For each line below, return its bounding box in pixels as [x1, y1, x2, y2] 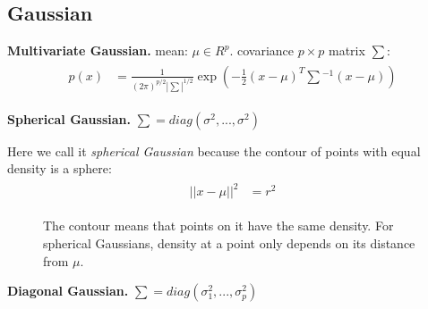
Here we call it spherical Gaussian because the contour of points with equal [7, 141, 421, 160]
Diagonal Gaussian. [7, 281, 129, 300]
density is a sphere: [7, 159, 112, 178]
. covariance [229, 41, 295, 60]
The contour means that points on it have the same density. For [43, 216, 394, 235]
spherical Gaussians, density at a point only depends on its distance [43, 234, 415, 253]
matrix [328, 41, 365, 60]
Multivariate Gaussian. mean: [7, 41, 188, 60]
